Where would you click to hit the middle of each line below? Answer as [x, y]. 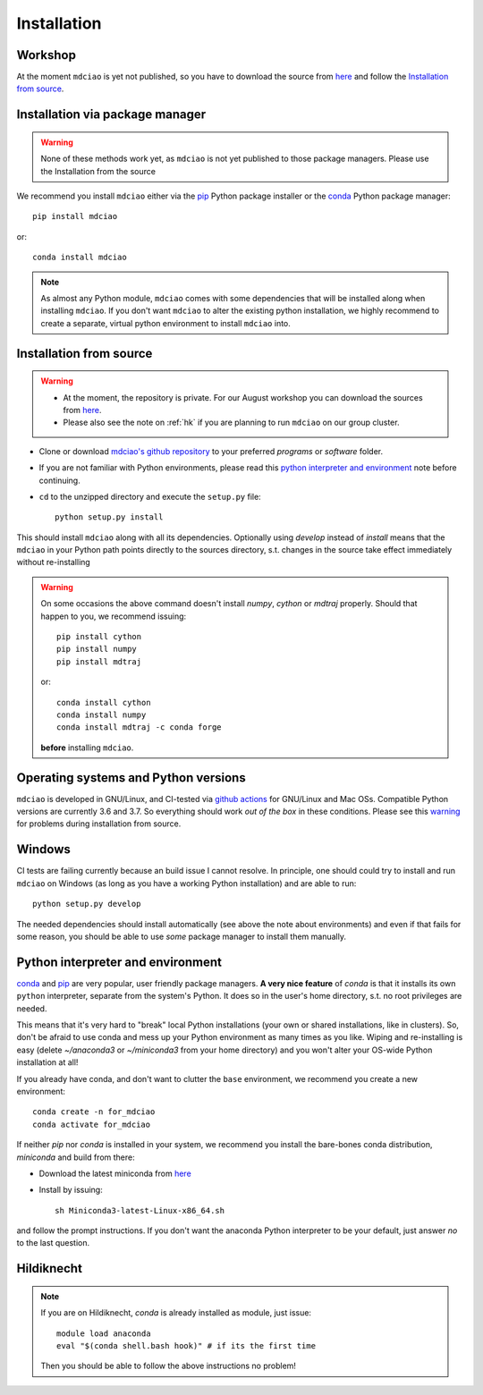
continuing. [59, 480]
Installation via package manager [111, 115]
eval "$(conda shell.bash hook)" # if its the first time [186, 1346]
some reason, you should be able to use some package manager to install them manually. [181, 936]
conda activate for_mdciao [92, 1124]
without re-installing [54, 562]
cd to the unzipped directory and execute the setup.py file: [150, 496]
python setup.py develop [87, 904]
